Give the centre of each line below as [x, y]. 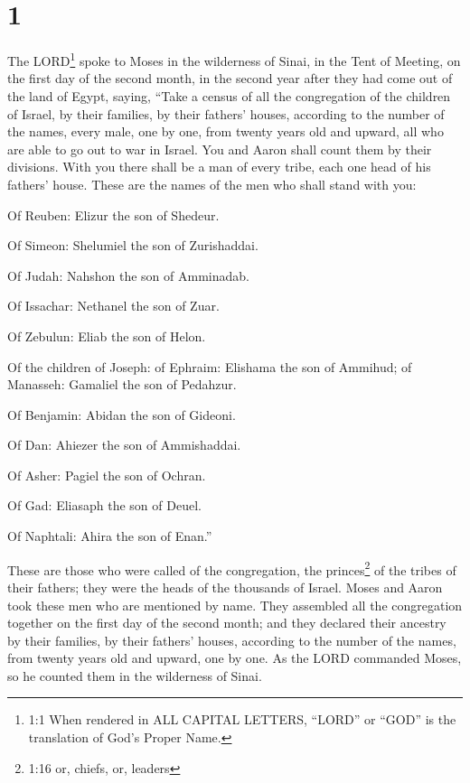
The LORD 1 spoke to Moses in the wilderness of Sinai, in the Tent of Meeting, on [234, 59]
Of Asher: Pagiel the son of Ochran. [107, 475]
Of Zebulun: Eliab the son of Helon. [107, 336]
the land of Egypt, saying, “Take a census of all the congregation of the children [229, 95]
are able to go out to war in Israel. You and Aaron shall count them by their [220, 149]
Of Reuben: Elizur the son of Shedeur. [113, 214]
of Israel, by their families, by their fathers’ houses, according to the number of [226, 113]
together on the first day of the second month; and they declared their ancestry [227, 623]
